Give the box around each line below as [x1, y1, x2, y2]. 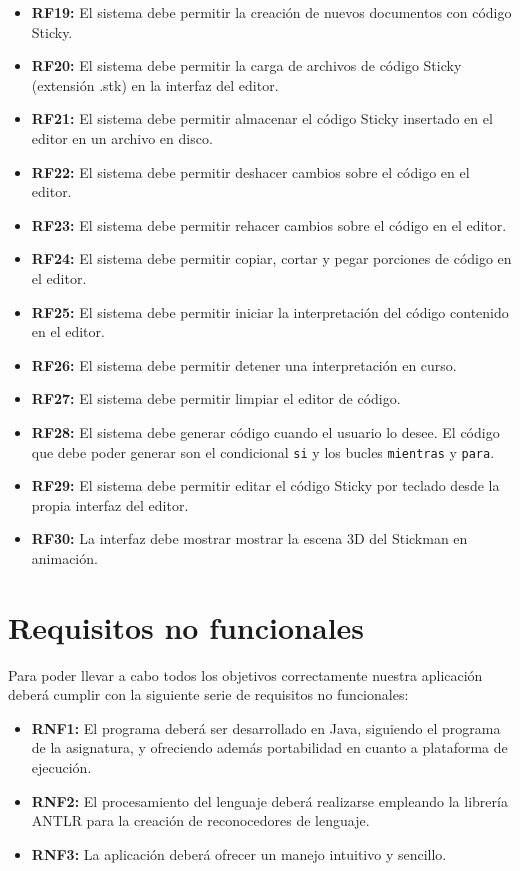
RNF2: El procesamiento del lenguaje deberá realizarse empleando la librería [31, 790, 508, 811]
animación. [31, 547, 98, 568]
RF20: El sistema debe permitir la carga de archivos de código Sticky [31, 55, 462, 76]
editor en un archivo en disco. [31, 127, 213, 148]
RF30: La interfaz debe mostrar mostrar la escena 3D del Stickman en [31, 528, 468, 549]
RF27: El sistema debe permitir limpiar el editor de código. [31, 388, 401, 409]
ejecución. [31, 757, 92, 778]
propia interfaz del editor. [31, 494, 189, 515]
